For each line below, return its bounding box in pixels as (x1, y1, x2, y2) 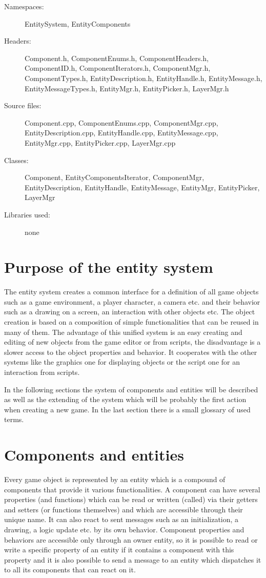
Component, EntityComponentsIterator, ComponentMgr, (25, 172, 204, 183)
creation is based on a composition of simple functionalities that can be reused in (4, 316, 259, 327)
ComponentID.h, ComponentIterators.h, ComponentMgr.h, (25, 63, 211, 73)
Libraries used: (4, 209, 50, 220)
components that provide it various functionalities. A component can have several (4, 484, 260, 494)
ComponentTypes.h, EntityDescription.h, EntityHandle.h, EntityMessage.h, (25, 72, 262, 83)
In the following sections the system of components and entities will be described (4, 384, 258, 394)
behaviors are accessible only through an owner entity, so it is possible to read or (4, 534, 258, 545)
